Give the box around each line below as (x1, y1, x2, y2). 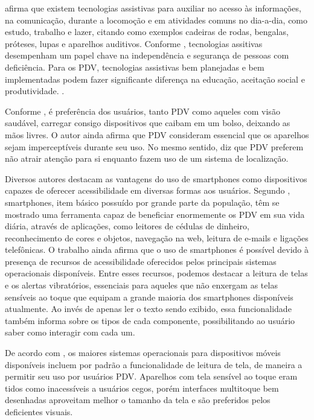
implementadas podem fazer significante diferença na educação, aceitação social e (5, 72, 305, 85)
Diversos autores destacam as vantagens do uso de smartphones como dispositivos (5, 172, 307, 185)
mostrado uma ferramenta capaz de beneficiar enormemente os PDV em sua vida (5, 208, 305, 220)
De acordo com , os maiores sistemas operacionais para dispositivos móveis (5, 346, 281, 359)
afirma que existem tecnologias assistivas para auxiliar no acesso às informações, (5, 2, 301, 14)
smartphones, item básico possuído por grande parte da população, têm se (5, 196, 280, 208)
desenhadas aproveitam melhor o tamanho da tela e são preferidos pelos (5, 393, 271, 406)
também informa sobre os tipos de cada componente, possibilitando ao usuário (5, 314, 295, 326)
